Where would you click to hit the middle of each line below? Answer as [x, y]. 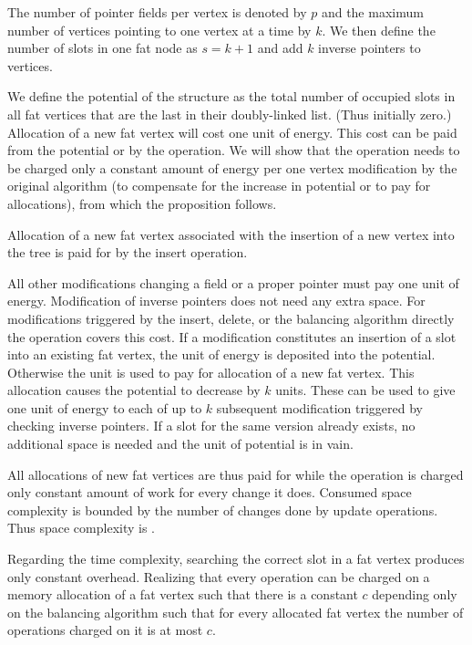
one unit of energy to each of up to [105, 407]
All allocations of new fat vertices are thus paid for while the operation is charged [236, 474]
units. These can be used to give [365, 390]
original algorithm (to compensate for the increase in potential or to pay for [219, 186]
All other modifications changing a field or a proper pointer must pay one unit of [233, 282]
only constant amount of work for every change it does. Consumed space [210, 492]
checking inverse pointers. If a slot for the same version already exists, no [211, 426]
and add [280, 48]
